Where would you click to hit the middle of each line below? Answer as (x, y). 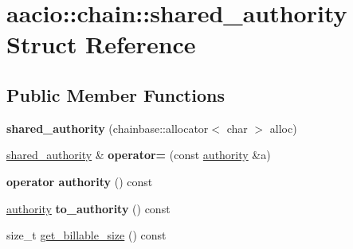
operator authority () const (80, 181)
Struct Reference (101, 44)
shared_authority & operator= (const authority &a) (139, 155)
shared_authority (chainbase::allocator (108, 128)
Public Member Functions (116, 94)
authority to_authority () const (88, 208)
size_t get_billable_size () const (86, 235)
